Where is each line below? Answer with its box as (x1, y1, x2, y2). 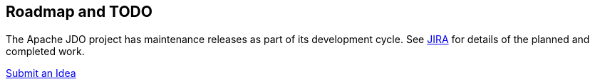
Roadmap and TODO (6, 3, 152, 21)
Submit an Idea (6, 66, 76, 79)
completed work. (6, 44, 85, 57)
